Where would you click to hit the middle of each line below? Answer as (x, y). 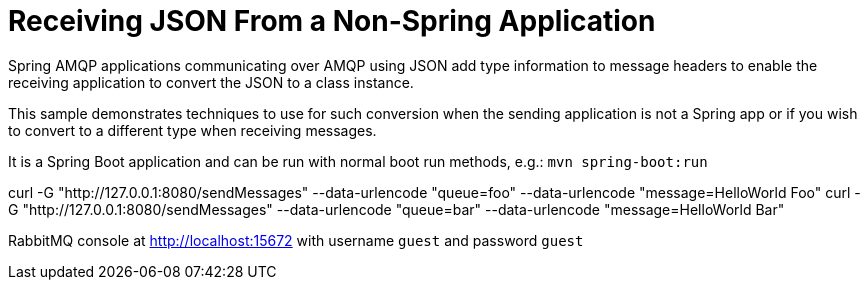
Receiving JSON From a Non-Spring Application (332, 21)
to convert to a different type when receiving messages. (192, 130)
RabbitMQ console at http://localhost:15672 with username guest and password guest (296, 240)
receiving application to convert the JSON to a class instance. (211, 82)
